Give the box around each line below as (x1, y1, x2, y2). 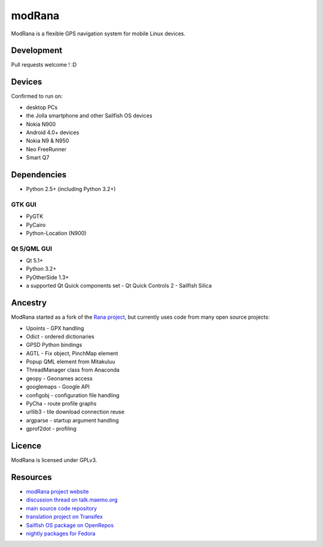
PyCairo (26, 221, 46, 228)
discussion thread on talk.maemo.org (26, 496, 118, 503)
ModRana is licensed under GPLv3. (11, 457, 97, 464)
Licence (11, 441, 42, 451)
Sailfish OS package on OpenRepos (26, 521, 114, 528)
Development (11, 46, 63, 56)
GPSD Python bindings (26, 342, 83, 349)
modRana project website (26, 488, 89, 495)
